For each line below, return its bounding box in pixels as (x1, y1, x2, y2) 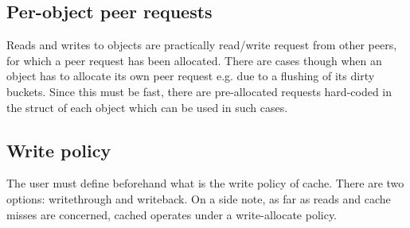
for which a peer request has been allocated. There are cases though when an (6, 52, 382, 68)
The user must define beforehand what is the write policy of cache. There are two (6, 175, 404, 191)
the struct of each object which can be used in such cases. (6, 99, 288, 115)
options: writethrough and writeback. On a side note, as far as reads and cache (6, 190, 391, 207)
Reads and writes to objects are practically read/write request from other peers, (6, 37, 397, 53)
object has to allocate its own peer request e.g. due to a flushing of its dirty (6, 68, 375, 84)
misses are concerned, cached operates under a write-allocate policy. (6, 206, 338, 222)
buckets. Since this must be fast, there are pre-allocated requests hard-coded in (6, 83, 392, 99)
